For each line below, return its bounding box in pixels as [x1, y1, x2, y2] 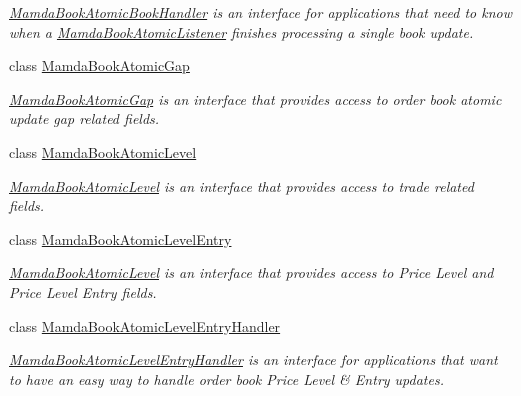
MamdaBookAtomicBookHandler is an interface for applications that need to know [9, 2, 513, 22]
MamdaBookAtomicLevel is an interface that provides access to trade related [9, 175, 474, 196]
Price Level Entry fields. [9, 281, 157, 302]
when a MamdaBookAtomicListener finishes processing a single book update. [9, 21, 474, 42]
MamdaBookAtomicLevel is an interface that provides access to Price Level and [9, 262, 494, 283]
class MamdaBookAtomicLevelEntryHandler [9, 315, 281, 336]
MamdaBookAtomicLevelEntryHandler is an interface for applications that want [9, 349, 498, 370]
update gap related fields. [9, 108, 160, 129]
